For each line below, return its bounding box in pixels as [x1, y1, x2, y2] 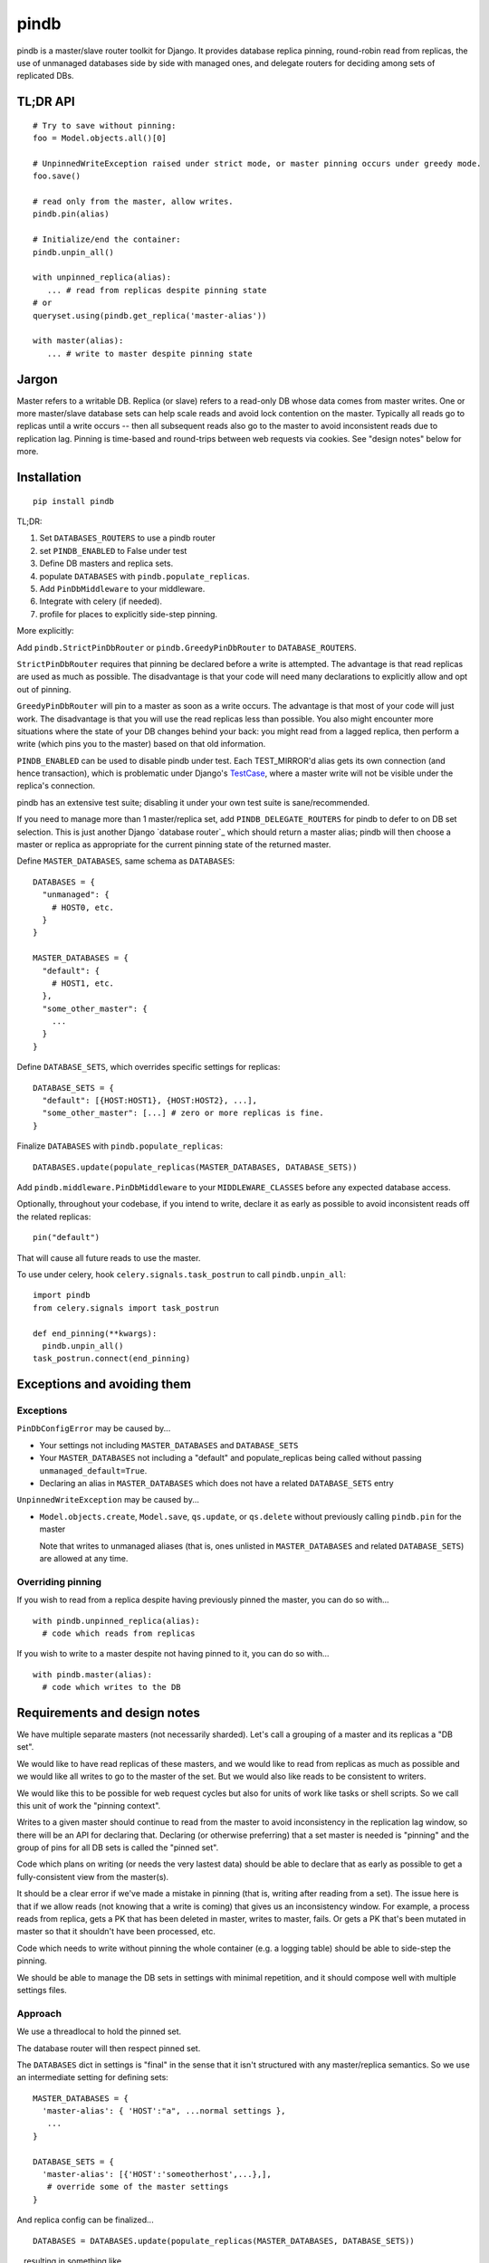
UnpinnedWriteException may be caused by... [16, 1494, 199, 1505]
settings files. [16, 1985, 67, 1995]
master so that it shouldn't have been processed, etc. [16, 1926, 216, 1937]
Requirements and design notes [16, 1704, 201, 1720]
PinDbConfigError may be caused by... [16, 1423, 171, 1434]
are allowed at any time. [39, 1552, 129, 1563]
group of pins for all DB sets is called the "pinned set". [16, 1842, 219, 1853]
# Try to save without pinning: [33, 120, 177, 130]
